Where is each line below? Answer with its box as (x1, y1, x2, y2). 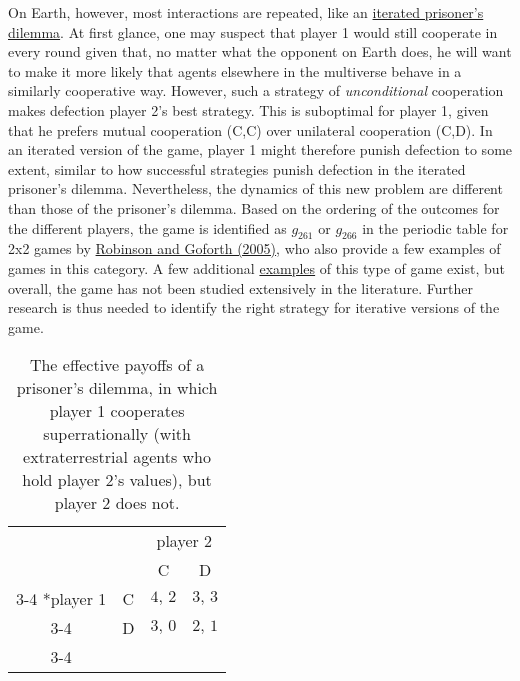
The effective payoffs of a (29, 353, 205, 377)
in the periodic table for (362, 217, 509, 238)
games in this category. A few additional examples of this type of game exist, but (8, 257, 506, 278)
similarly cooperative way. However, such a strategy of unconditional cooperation (8, 80, 504, 101)
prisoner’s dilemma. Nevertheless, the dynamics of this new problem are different (8, 178, 503, 199)
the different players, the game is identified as (8, 217, 287, 238)
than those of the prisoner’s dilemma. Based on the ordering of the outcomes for (8, 197, 500, 218)
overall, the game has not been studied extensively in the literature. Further (8, 277, 473, 298)
